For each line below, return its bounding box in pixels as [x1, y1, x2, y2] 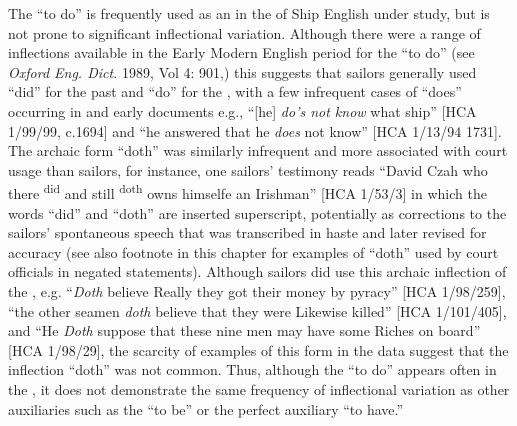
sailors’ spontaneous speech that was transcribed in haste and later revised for [8, 222, 487, 243]
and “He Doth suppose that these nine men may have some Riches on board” [8, 320, 481, 341]
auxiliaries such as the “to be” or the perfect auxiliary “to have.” [8, 398, 404, 419]
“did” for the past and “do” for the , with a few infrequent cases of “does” [8, 81, 462, 102]
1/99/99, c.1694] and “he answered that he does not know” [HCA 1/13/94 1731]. [8, 120, 502, 141]
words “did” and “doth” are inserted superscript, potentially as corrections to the [8, 202, 507, 223]
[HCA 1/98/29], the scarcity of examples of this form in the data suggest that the [8, 339, 509, 360]
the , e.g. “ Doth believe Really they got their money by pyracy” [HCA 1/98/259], [8, 280, 506, 301]
